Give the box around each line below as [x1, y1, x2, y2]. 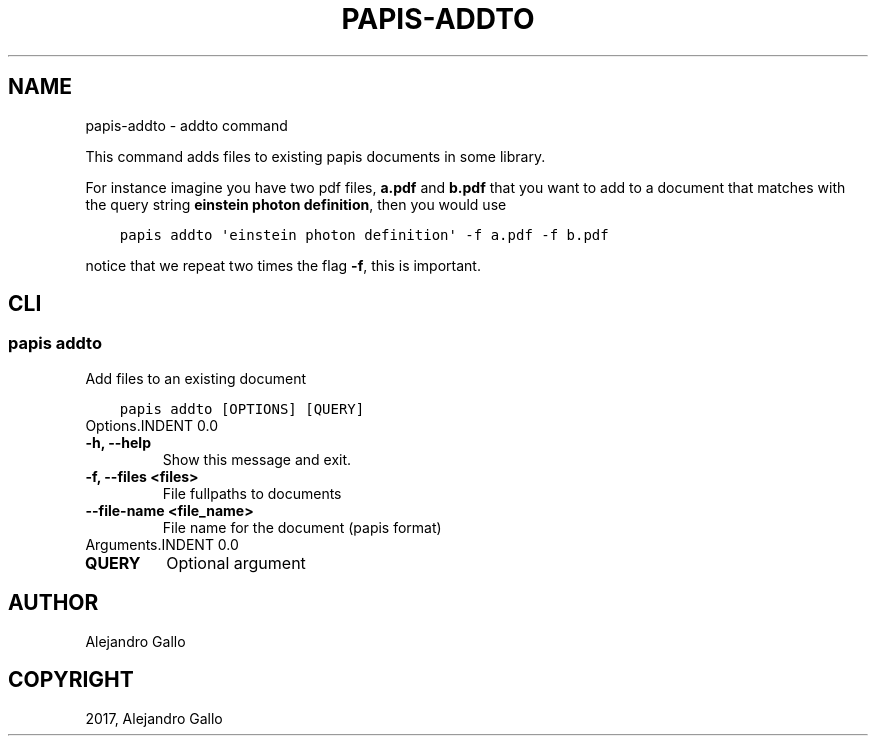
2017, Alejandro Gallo [85, 709, 223, 727]
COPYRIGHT [8, 667, 134, 693]
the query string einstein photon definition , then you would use [85, 195, 507, 213]
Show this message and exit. [162, 450, 352, 468]
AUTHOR [8, 590, 99, 616]
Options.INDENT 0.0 [85, 416, 219, 434]
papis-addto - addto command [85, 116, 288, 134]
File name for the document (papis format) [162, 518, 442, 536]
